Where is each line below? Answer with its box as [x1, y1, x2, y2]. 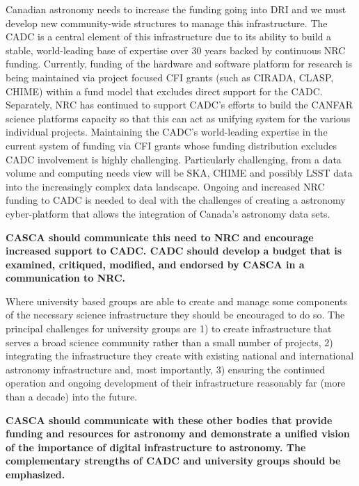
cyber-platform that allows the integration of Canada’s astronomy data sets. [6, 206, 330, 220]
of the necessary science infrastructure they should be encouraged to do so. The [6, 307, 345, 322]
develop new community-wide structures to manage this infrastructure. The [6, 15, 328, 30]
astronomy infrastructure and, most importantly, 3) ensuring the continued [6, 362, 326, 376]
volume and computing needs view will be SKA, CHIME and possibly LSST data [6, 165, 353, 180]
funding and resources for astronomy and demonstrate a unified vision [6, 426, 350, 441]
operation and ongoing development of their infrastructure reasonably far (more [6, 375, 346, 390]
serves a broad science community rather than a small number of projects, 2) [6, 334, 333, 349]
